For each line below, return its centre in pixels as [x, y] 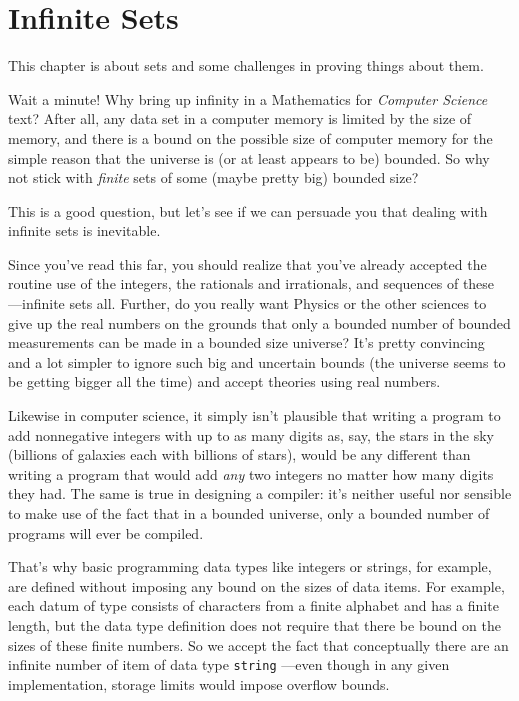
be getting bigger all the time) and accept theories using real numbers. [224, 381]
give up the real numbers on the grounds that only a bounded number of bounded [259, 322]
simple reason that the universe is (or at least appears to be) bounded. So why [249, 157]
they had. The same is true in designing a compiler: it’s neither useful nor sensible [260, 493]
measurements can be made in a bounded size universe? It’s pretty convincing [246, 342]
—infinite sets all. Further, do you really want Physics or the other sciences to [247, 303]
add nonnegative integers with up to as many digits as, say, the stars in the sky [251, 434]
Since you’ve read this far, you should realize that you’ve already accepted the [247, 263]
